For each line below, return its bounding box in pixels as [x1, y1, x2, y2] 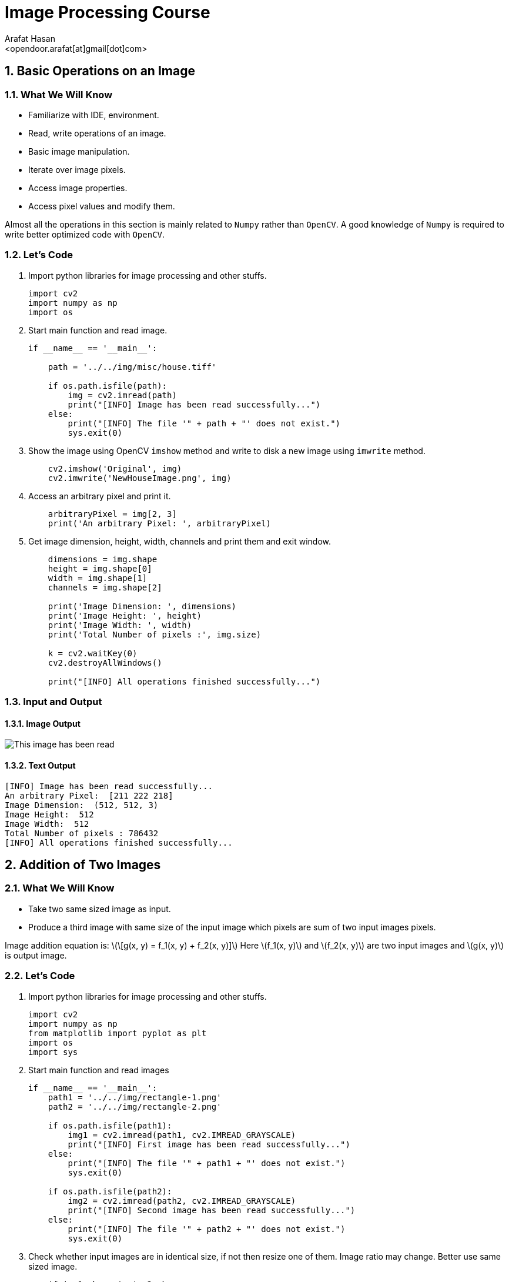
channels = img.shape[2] [48, 582, 162, 592]
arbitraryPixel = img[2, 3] [48, 509, 177, 519]
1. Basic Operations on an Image [5, 64, 195, 79]
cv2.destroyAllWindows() [48, 657, 162, 667]
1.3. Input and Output [5, 696, 102, 708]
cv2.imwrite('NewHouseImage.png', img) [48, 473, 232, 483]
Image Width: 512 [5, 819, 89, 829]
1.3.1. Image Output [5, 718, 81, 729]
